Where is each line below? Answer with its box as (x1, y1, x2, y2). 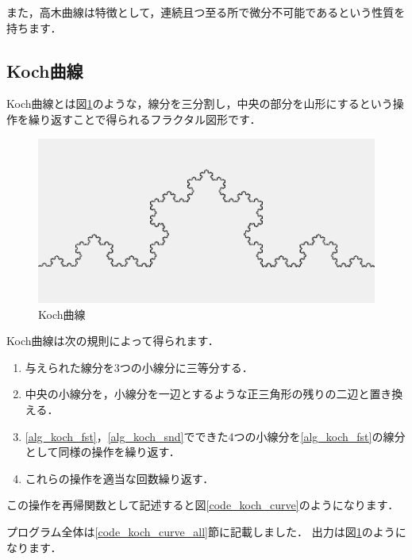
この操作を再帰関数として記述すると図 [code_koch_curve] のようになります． (6, 497, 399, 513)
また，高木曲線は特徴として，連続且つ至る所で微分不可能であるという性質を (6, 4, 406, 20)
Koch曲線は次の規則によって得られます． (6, 332, 219, 349)
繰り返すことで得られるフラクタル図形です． (28, 110, 261, 127)
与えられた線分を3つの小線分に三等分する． (25, 359, 253, 375)
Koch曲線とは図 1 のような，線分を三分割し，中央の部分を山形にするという (6, 95, 393, 112)
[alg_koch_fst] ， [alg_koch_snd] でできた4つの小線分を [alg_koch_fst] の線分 (25, 428, 406, 444)
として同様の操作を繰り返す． (25, 443, 180, 460)
